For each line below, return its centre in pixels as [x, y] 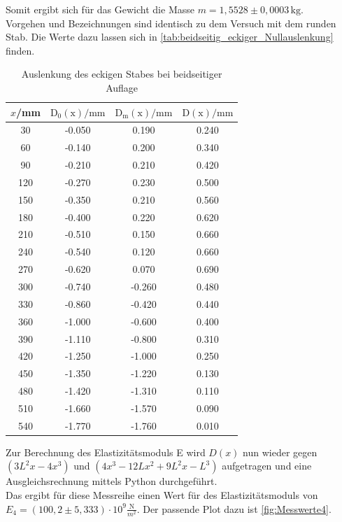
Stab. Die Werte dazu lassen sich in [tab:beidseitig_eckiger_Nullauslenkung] [170, 37]
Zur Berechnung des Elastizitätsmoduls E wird [106, 452]
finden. [20, 50]
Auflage [122, 87]
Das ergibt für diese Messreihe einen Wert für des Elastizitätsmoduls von [162, 495]
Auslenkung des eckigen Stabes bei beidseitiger [122, 74]
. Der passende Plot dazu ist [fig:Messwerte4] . [234, 508]
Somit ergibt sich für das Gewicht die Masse [100, 9]
